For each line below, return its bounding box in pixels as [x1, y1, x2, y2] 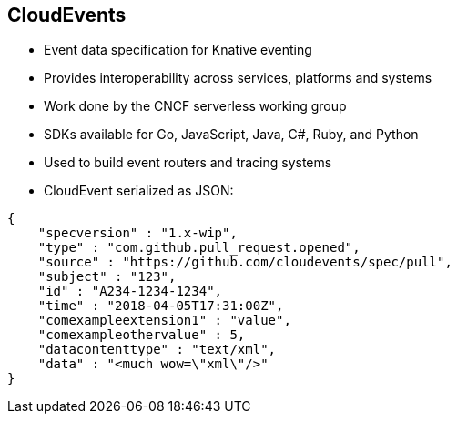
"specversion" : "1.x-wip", [37, 226, 238, 241]
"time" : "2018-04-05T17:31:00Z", [37, 298, 284, 314]
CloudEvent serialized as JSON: [44, 183, 234, 199]
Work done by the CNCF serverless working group [44, 98, 347, 115]
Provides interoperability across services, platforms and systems [44, 70, 432, 86]
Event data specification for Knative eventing [44, 42, 312, 58]
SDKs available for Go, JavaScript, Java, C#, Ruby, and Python [44, 126, 419, 143]
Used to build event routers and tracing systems [44, 155, 332, 171]
